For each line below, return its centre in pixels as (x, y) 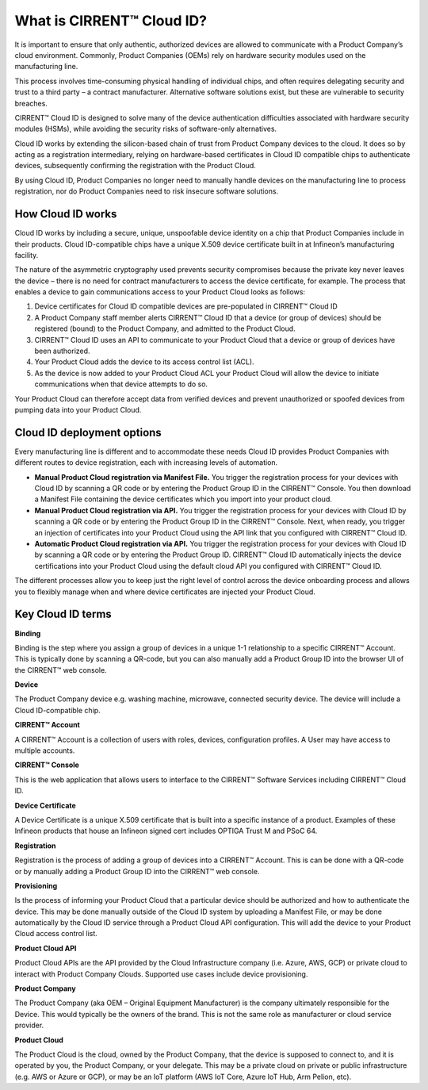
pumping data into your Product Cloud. (78, 410)
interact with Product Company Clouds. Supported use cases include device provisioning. (161, 974)
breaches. (31, 103)
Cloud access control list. (56, 934)
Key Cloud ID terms (63, 614)
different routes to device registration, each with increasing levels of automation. (146, 462)
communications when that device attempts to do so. (121, 384)
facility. (27, 255)
